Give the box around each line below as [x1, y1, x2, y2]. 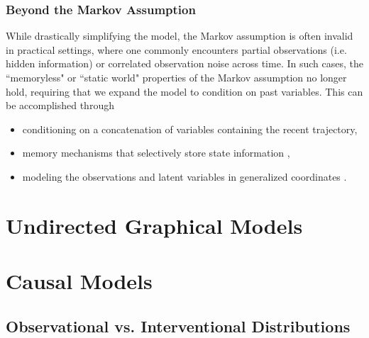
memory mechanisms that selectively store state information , [22, 145, 290, 160]
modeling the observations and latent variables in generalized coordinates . [22, 169, 347, 184]
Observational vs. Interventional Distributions [6, 315, 351, 337]
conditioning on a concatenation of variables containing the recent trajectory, [22, 121, 358, 136]
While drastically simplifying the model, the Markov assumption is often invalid [6, 28, 353, 43]
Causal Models [6, 266, 153, 295]
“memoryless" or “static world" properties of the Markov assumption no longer [6, 70, 347, 84]
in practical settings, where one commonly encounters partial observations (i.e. [6, 42, 347, 57]
